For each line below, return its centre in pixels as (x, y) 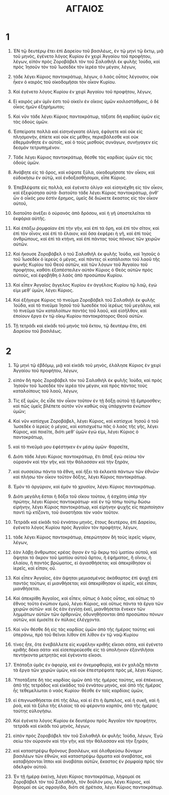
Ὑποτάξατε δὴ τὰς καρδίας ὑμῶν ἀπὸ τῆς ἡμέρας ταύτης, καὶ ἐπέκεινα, (88, 680)
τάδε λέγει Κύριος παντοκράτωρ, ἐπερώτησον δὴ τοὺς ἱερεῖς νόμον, (84, 537)
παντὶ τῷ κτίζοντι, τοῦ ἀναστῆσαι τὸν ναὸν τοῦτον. (66, 512)
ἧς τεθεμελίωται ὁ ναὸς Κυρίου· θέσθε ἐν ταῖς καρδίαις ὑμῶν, (78, 690)
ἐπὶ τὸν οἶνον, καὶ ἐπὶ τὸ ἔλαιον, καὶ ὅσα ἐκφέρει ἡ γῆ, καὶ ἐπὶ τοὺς (82, 233)
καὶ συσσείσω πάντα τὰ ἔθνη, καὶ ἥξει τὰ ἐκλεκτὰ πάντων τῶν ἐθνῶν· (86, 471)
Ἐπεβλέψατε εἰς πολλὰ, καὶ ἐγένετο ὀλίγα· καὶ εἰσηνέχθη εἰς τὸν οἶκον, (88, 187)
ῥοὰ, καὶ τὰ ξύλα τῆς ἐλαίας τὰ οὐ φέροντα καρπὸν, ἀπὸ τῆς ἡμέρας (85, 705)
